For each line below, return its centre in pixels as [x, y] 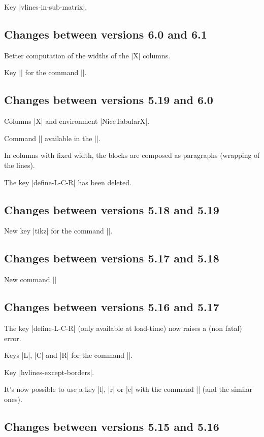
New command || [30, 279]
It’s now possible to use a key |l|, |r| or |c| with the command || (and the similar [128, 389]
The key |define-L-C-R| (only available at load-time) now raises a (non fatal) [123, 328]
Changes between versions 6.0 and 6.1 [106, 34]
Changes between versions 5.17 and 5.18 [112, 258]
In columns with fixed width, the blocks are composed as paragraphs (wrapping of [132, 155]
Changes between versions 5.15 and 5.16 [112, 426]
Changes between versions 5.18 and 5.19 [112, 209]
